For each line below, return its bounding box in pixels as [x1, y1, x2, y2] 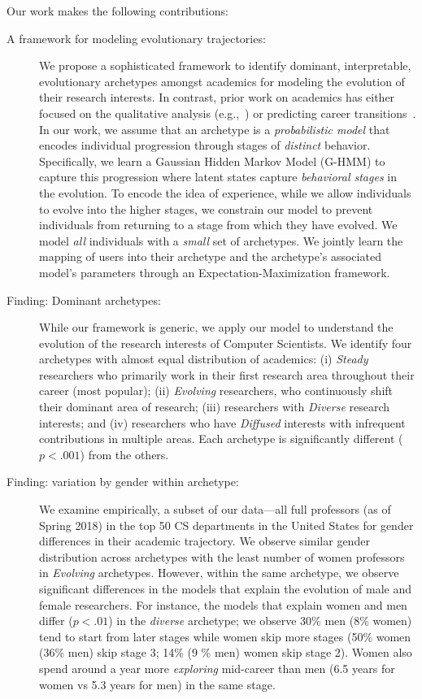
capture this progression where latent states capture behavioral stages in [39, 168, 397, 185]
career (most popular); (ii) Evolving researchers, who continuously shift [39, 382, 394, 399]
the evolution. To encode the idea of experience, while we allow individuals [39, 184, 411, 201]
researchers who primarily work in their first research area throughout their [39, 366, 415, 383]
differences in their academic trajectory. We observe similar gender [39, 532, 370, 549]
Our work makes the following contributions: [7, 2, 228, 19]
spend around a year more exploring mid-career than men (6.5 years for [39, 659, 395, 676]
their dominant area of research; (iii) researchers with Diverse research [39, 398, 390, 415]
